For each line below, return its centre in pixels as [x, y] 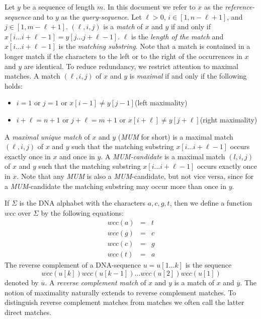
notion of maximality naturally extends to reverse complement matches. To [120, 292]
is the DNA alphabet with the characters [82, 203]
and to [43, 16]
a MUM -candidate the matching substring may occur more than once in [116, 186]
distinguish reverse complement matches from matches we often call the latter [124, 302]
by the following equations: [82, 212]
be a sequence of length [59, 7]
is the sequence [208, 265]
